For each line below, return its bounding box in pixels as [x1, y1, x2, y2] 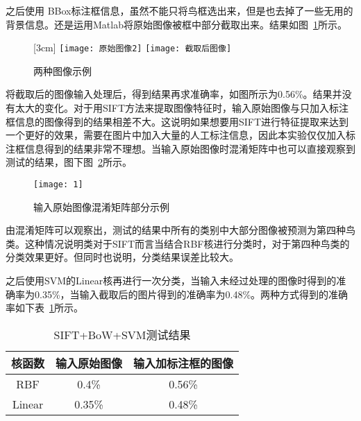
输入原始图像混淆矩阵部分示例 [33, 199, 169, 214]
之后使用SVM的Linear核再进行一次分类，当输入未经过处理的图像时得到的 [6, 273, 337, 288]
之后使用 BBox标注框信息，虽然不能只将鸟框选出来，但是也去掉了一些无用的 [6, 3, 353, 17]
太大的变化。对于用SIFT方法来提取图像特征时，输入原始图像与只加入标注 [15, 101, 349, 115]
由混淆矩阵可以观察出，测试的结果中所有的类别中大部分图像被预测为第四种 [6, 223, 346, 237]
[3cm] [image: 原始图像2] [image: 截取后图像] [33, 40, 232, 55]
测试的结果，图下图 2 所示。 [6, 155, 132, 169]
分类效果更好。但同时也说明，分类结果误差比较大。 [6, 250, 239, 264]
